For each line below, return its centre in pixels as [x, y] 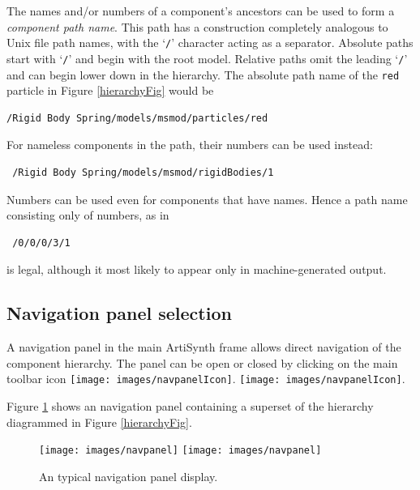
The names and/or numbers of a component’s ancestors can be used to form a [201, 11]
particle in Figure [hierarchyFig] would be [110, 90]
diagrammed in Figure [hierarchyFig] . [99, 422]
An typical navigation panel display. [129, 476]
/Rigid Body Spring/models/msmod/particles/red [137, 118]
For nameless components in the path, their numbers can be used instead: [190, 145]
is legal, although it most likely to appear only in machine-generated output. [197, 269]
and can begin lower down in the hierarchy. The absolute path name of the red [203, 74]
